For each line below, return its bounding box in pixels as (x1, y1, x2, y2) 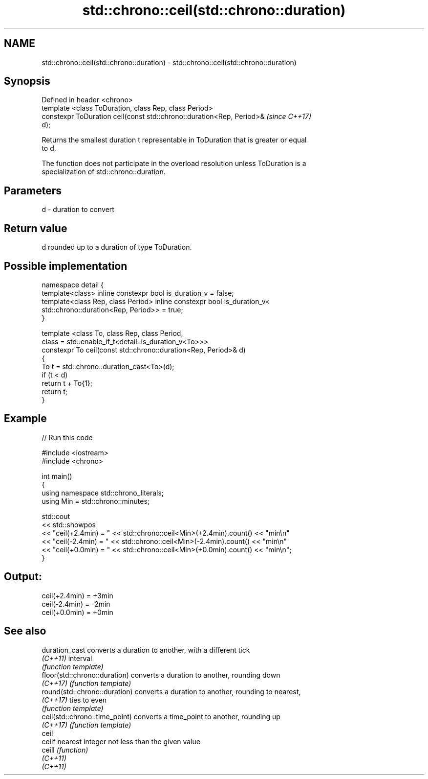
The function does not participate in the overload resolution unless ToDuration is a (42, 159, 306, 168)
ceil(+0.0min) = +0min (42, 608, 113, 616)
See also (4, 625, 46, 637)
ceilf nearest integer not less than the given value (42, 737, 200, 746)
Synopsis (4, 75, 50, 88)
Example (4, 412, 47, 425)
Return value (4, 222, 67, 235)
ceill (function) (42, 745, 88, 754)
